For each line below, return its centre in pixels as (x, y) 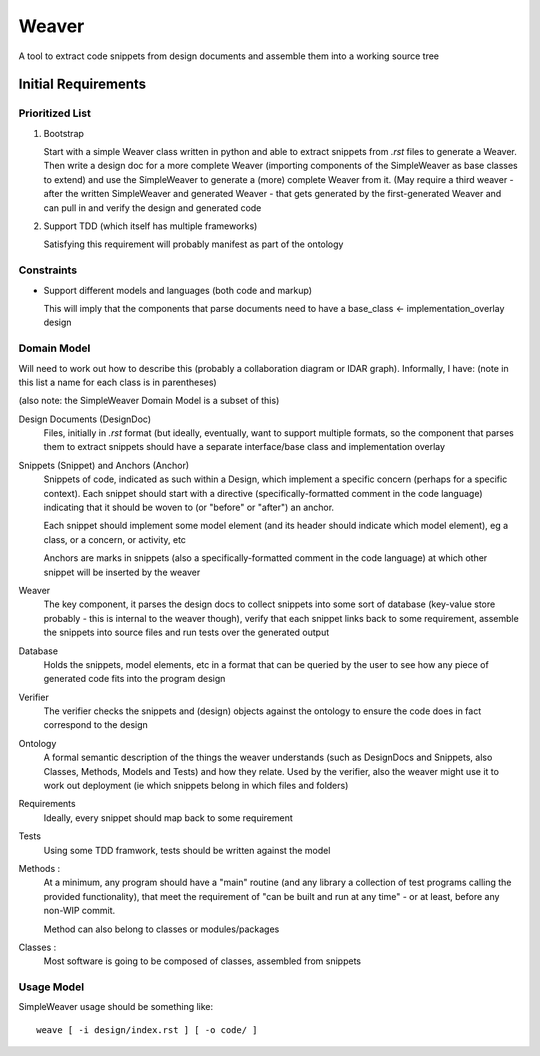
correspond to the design (96, 725)
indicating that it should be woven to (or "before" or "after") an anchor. (189, 507)
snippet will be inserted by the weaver (122, 572)
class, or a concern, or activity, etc (115, 539)
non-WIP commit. (79, 911)
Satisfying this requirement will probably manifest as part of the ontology (193, 244)
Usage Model (51, 987)
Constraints (48, 270)
